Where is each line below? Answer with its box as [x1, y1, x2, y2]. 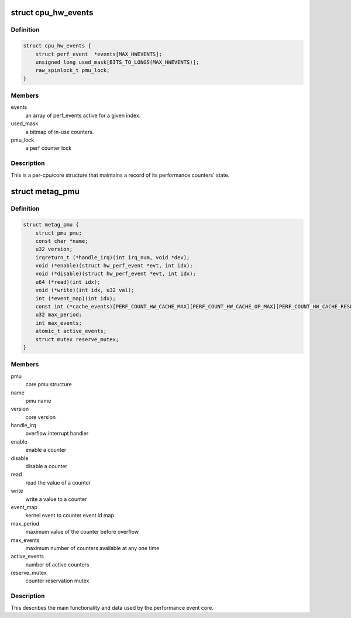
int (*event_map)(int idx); [35, 295, 116, 301]
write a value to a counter [25, 495, 87, 503]
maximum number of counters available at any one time [25, 544, 160, 551]
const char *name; [35, 238, 88, 244]
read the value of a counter [25, 479, 91, 486]
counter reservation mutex [25, 577, 90, 585]
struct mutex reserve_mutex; [35, 336, 119, 342]
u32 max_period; [35, 311, 82, 318]
